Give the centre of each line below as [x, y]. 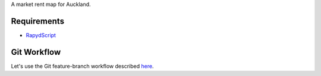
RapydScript [41, 35]
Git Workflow [36, 52]
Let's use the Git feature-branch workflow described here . [82, 66]
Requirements [38, 21]
